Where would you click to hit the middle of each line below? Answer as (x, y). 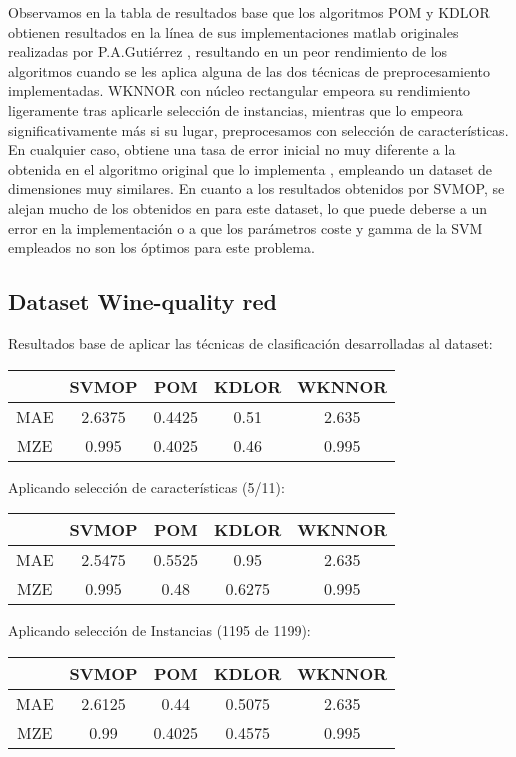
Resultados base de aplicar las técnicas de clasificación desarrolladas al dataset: (250, 342)
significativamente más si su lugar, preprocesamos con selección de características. (258, 129)
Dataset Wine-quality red (142, 301)
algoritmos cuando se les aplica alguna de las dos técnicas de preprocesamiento (249, 70)
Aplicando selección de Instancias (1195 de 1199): (159, 630)
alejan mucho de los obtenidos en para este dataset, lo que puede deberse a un (248, 207)
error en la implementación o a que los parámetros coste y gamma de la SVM (245, 227)
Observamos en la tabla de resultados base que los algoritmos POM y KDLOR (249, 12)
